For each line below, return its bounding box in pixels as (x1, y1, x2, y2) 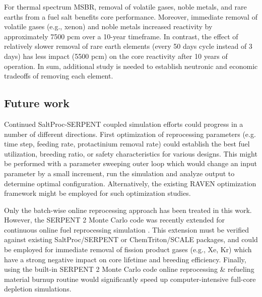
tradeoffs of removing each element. (4, 70, 113, 81)
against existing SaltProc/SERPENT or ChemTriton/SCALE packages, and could (4, 234, 258, 245)
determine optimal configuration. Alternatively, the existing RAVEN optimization (4, 178, 256, 188)
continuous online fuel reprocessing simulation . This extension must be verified (4, 224, 249, 235)
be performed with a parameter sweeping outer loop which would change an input (4, 158, 257, 169)
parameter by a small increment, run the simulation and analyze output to (4, 168, 235, 178)
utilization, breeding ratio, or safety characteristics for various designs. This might (4, 148, 257, 159)
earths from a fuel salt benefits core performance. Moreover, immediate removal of (4, 11, 257, 22)
